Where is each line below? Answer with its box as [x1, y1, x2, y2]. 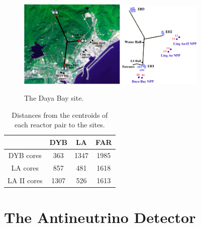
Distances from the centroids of [12, 109, 108, 120]
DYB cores [8, 149, 42, 160]
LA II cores [8, 175, 43, 185]
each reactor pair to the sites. [15, 119, 105, 130]
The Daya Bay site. [24, 93, 84, 103]
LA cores [11, 162, 39, 173]
